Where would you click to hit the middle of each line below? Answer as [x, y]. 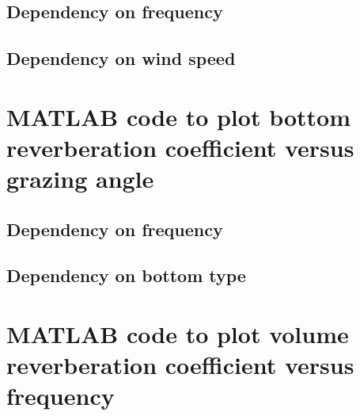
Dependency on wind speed [121, 58]
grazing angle [80, 179]
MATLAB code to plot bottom [178, 116]
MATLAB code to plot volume [178, 334]
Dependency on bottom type [126, 275]
